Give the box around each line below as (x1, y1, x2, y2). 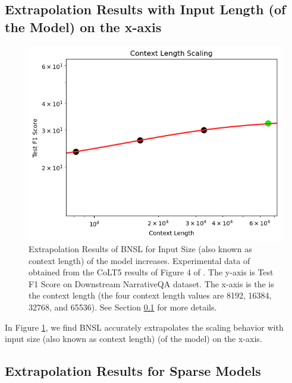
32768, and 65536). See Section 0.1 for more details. (29, 300, 217, 313)
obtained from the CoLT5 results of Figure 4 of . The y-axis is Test (29, 266, 274, 278)
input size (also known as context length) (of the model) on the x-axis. (5, 332, 262, 345)
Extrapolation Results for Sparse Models (5, 362, 261, 380)
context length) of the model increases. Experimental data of (29, 254, 250, 266)
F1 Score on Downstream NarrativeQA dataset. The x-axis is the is (29, 277, 274, 290)
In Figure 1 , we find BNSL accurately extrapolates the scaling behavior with (5, 321, 284, 333)
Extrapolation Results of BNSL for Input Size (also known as (29, 242, 252, 255)
